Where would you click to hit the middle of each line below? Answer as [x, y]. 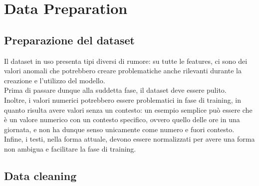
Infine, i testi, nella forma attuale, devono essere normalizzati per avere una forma [129, 139]
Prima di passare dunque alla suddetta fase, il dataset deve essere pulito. [115, 90]
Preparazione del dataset [69, 40]
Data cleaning [40, 175]
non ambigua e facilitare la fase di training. [70, 148]
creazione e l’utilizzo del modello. [55, 80]
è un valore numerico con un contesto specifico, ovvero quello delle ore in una [122, 119]
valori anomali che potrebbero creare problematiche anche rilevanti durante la [123, 71]
